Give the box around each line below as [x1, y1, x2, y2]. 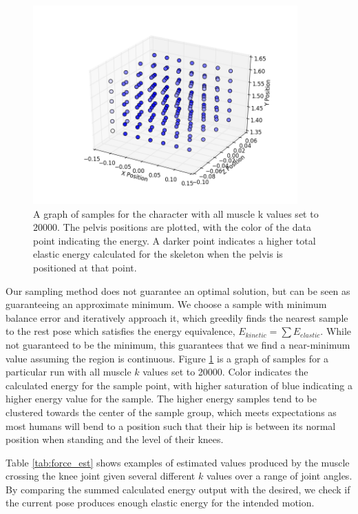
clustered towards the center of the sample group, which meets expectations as [6, 404, 337, 419]
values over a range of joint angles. [206, 469, 352, 483]
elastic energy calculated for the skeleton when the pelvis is [33, 247, 283, 261]
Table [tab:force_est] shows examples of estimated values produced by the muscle [6, 455, 350, 469]
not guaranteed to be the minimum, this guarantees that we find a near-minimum [6, 337, 350, 351]
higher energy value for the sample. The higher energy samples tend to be [6, 391, 317, 406]
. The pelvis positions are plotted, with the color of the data [57, 220, 311, 234]
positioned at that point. [33, 260, 137, 274]
